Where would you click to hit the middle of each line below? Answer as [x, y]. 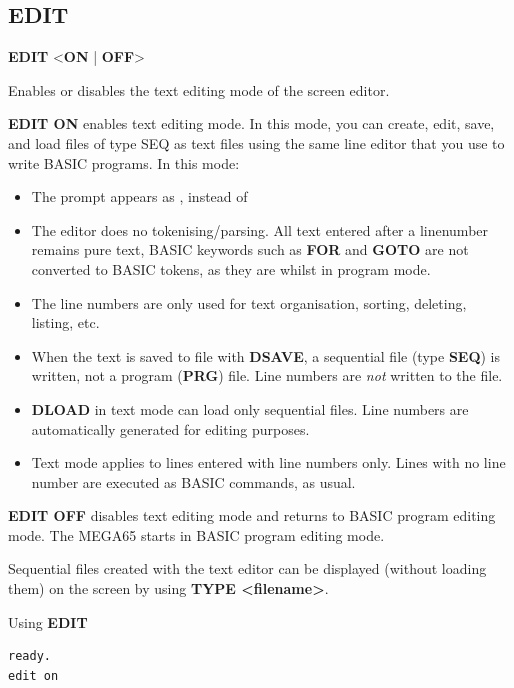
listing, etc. [65, 322]
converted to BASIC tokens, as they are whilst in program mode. [231, 268]
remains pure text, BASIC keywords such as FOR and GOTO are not [250, 249]
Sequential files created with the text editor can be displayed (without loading [247, 568]
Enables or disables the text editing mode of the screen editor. [199, 89]
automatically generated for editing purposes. [170, 428]
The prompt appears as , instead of [139, 196]
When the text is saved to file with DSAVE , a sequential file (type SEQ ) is [266, 355]
